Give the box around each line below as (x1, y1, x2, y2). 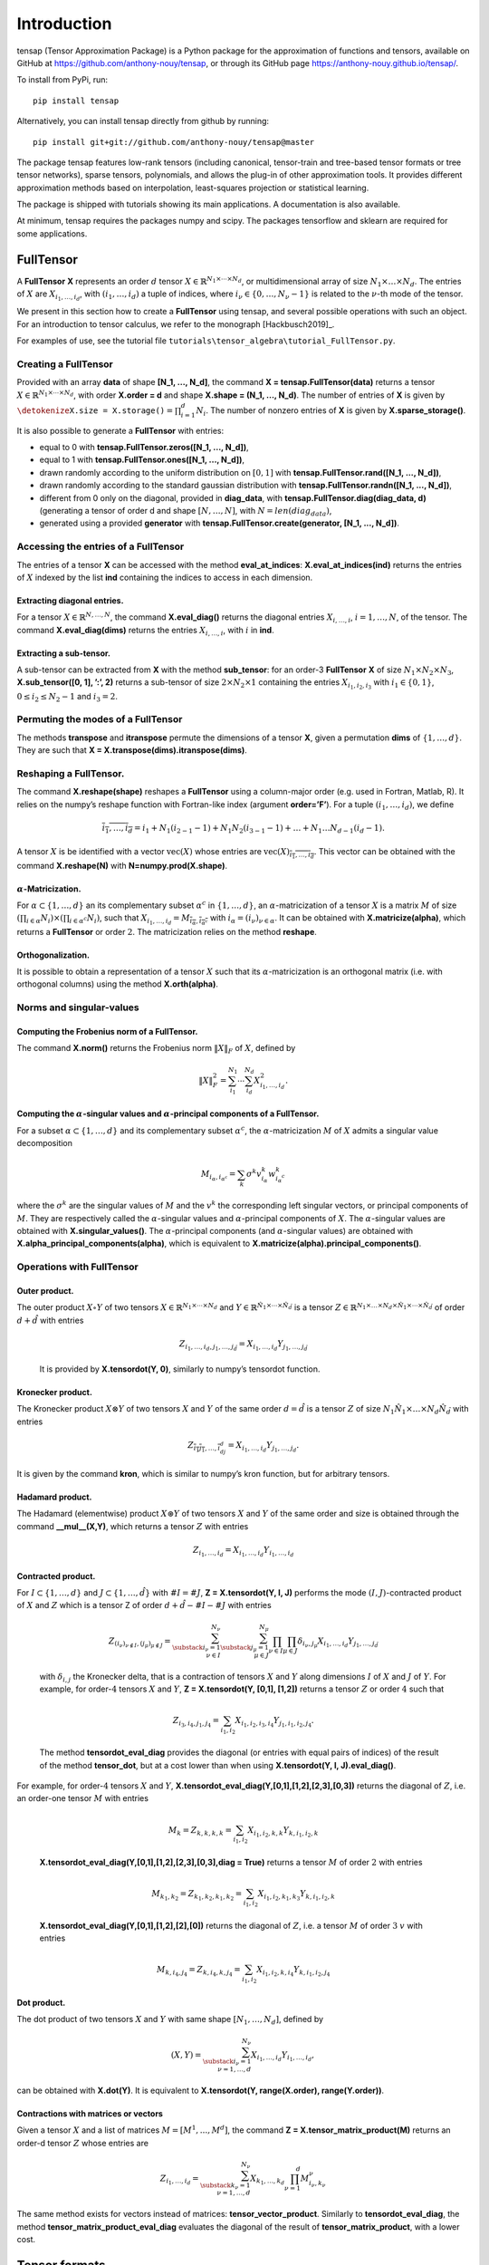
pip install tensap (33, 95, 120, 106)
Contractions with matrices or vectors (16, 2107, 163, 2119)
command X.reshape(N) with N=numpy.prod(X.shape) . (16, 860, 228, 871)
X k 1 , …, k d (250, 2173, 285, 2187)
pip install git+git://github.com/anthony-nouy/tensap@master (33, 137, 315, 147)
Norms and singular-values (16, 1001, 139, 1014)
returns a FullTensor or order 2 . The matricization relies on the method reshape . (16, 926, 317, 937)
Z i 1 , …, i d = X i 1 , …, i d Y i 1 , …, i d (193, 1545, 294, 1558)
